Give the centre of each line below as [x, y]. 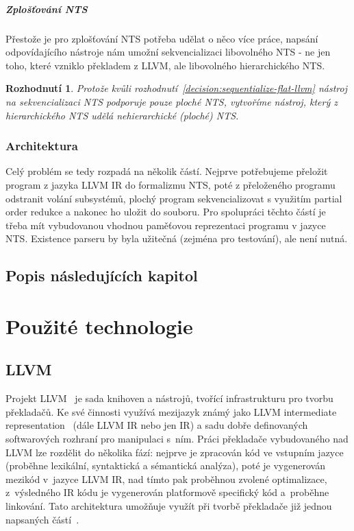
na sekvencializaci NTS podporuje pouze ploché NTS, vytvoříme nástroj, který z [172, 101]
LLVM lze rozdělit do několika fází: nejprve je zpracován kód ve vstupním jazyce [175, 452]
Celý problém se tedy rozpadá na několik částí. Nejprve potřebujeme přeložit [167, 171]
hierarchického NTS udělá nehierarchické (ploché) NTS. [122, 115]
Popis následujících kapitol [102, 275]
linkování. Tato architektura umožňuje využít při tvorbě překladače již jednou [169, 506]
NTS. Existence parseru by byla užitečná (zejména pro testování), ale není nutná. [177, 238]
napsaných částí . [42, 519]
